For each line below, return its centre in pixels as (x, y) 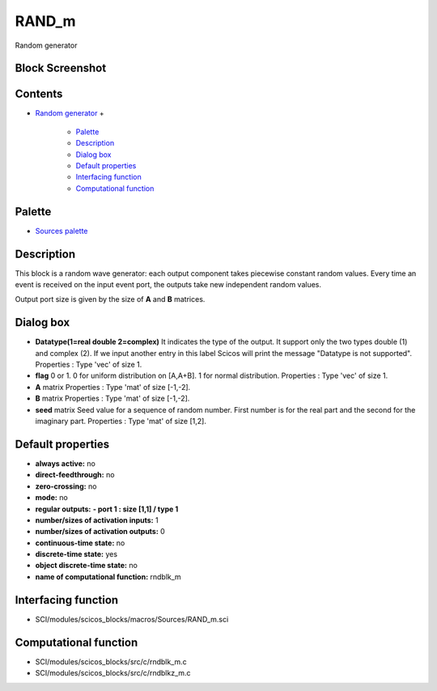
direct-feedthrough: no (75, 475)
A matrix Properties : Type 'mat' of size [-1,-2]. (113, 387)
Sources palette (62, 231)
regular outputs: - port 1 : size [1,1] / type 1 (107, 509)
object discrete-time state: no (86, 566)
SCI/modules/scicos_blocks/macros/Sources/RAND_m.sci (132, 619)
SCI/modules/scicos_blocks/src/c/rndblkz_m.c (113, 673)
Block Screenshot (61, 68)
